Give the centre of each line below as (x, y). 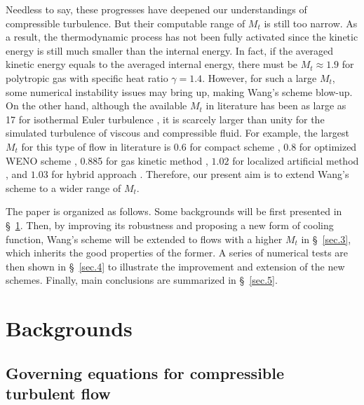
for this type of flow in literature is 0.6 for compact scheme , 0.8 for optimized (189, 146)
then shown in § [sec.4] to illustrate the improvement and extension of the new (175, 266)
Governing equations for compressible (145, 372)
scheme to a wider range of (63, 187)
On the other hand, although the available (96, 105)
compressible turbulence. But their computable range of (126, 23)
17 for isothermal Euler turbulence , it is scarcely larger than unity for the (165, 119)
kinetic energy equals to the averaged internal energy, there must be (152, 64)
